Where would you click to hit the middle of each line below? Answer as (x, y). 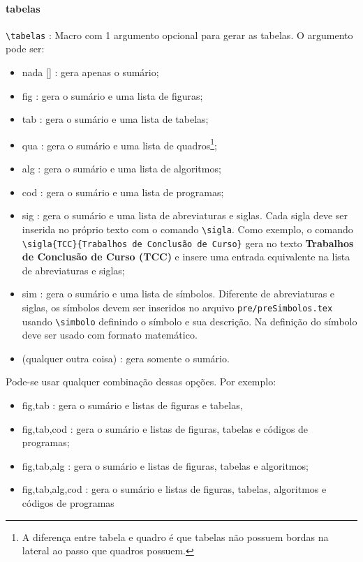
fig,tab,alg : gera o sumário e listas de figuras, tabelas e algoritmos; (165, 465)
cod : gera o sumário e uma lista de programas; (123, 192)
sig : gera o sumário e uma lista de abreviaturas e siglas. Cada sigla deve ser (185, 215)
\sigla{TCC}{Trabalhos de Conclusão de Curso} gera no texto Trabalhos (188, 243)
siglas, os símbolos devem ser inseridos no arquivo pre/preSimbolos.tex (177, 307)
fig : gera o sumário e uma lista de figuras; (112, 95)
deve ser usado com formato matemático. (110, 335)
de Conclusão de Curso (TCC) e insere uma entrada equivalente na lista (186, 257)
